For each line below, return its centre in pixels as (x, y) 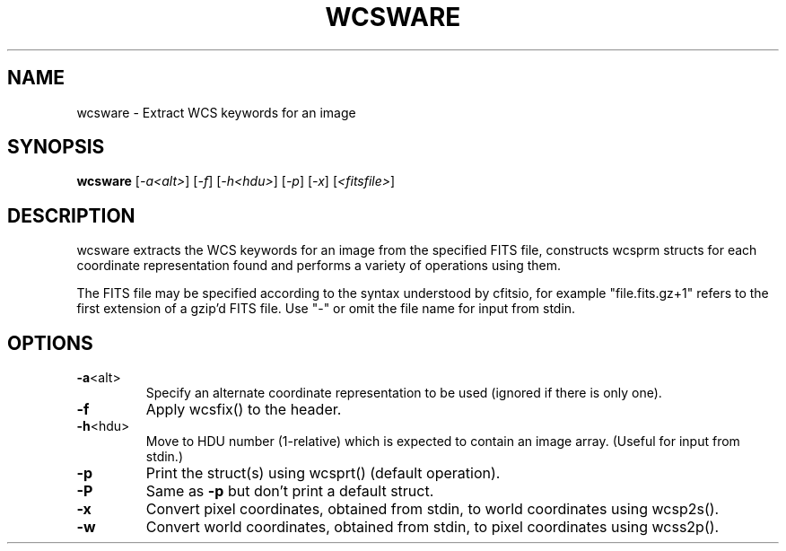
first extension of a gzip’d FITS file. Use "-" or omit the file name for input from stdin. (326, 309)
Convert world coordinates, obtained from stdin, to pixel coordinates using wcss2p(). (432, 527)
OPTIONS (50, 343)
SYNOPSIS (56, 147)
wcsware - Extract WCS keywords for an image (216, 112)
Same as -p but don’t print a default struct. (290, 491)
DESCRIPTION (71, 215)
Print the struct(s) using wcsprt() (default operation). (323, 473)
